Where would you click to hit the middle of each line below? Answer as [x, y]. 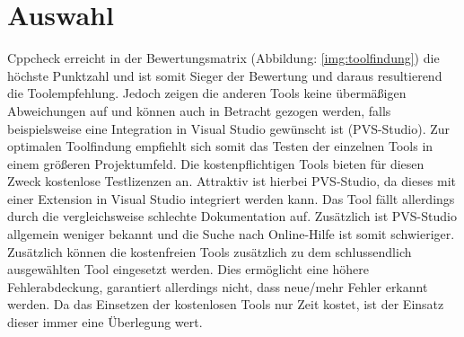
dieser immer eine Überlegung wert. [105, 322]
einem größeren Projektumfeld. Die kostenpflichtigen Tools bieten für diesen [216, 163]
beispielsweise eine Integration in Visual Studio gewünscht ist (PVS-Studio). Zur [229, 128]
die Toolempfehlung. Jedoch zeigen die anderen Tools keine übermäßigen [207, 93]
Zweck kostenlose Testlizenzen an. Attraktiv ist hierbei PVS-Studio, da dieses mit [232, 181]
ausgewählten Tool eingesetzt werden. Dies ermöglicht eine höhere [188, 269]
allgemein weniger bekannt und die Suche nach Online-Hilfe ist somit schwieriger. [231, 234]
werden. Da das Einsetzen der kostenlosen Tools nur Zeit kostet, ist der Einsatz [226, 304]
